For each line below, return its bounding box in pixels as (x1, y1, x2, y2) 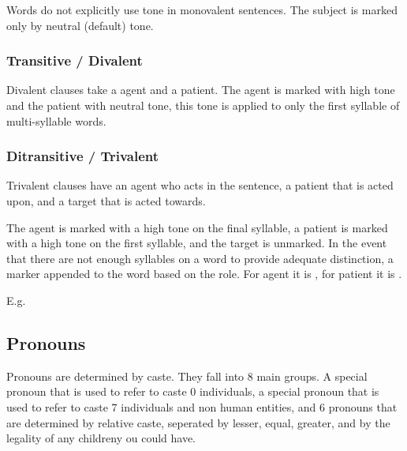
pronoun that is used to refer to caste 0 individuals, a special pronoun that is (6, 383, 379, 400)
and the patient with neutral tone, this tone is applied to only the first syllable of (6, 97, 400, 113)
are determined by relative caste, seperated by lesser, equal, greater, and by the (6, 414, 390, 430)
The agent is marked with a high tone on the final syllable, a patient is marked (6, 219, 388, 235)
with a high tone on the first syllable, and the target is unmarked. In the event (6, 235, 387, 251)
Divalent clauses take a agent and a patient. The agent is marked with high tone (6, 81, 395, 98)
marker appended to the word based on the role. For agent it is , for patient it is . (6, 265, 402, 282)
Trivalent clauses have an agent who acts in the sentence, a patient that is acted (6, 177, 394, 194)
